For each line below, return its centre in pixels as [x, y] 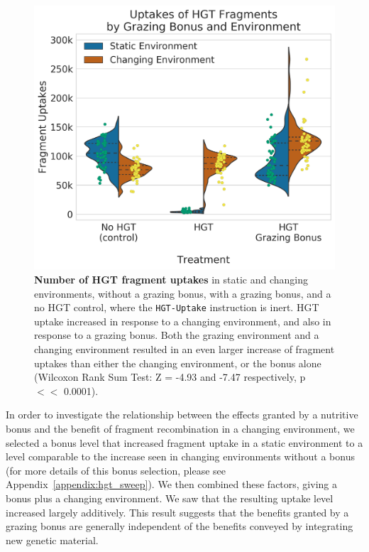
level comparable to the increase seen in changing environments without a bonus [180, 456]
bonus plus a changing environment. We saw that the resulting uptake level [170, 498]
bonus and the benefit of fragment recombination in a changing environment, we [180, 428]
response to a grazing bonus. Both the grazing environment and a [177, 335]
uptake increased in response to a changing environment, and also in [183, 321]
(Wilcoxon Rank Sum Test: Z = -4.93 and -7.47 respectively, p [170, 377]
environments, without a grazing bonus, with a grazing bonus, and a [183, 293]
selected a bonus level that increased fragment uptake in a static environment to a [184, 442]
